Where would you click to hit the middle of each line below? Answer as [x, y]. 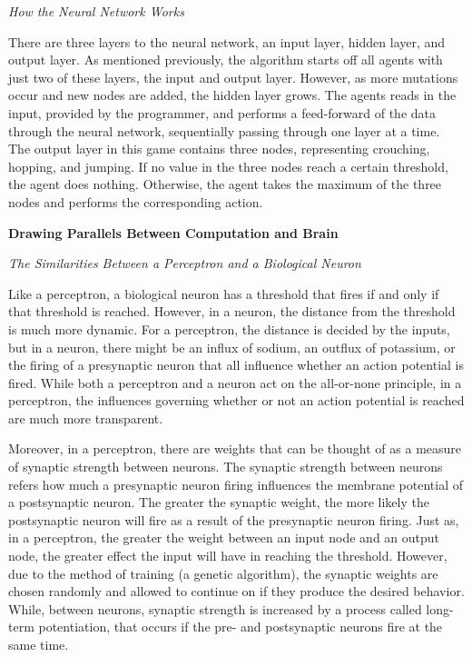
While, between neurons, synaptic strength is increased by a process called [215, 608]
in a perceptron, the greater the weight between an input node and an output [224, 538]
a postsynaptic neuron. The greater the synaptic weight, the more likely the [219, 502]
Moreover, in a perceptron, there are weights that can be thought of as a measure [235, 448]
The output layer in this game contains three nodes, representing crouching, [219, 149]
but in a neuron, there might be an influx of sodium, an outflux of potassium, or [232, 347]
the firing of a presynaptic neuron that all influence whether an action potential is [236, 365]
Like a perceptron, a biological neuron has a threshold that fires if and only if [224, 293]
